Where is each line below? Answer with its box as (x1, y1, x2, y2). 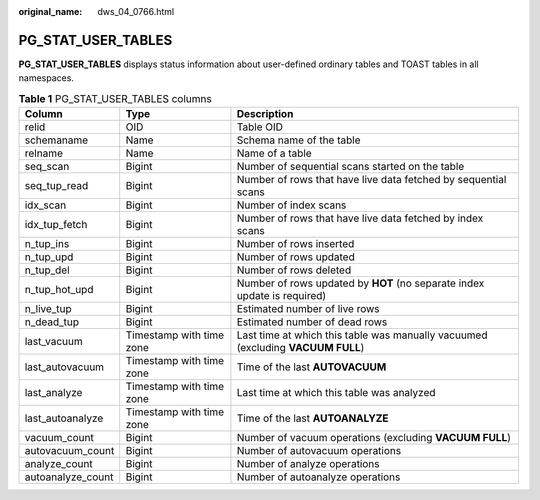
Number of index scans (236, 198, 347, 212)
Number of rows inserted (236, 237, 355, 251)
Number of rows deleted (236, 263, 352, 277)
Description (236, 107, 294, 121)
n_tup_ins (24, 237, 70, 251)
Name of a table (236, 146, 312, 160)
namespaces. (18, 72, 75, 84)
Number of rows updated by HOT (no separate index (236, 276, 485, 290)
